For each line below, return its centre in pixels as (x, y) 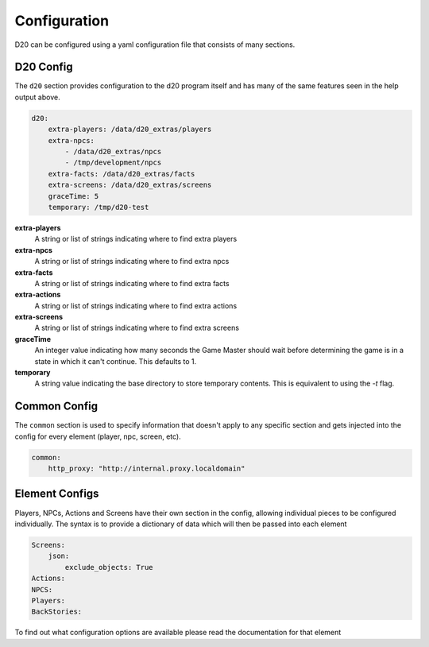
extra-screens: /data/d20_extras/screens (130, 185)
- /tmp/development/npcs (113, 163)
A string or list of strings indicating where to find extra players (136, 239)
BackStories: (57, 612)
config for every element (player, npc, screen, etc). (98, 436)
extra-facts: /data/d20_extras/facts (122, 174)
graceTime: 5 (73, 196)
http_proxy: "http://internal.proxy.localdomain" (147, 469)
